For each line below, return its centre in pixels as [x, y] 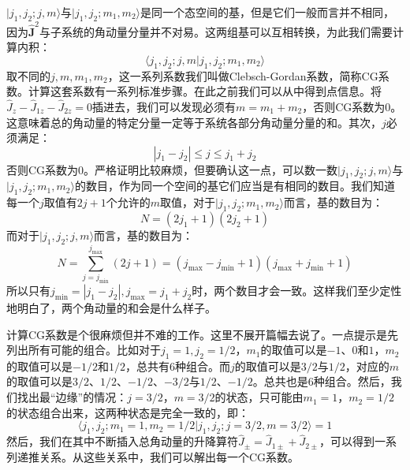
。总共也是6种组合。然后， [322, 381]
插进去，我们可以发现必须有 [164, 106]
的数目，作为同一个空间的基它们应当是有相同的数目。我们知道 [235, 186]
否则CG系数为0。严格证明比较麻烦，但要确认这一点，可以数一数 [172, 169]
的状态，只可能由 [259, 397]
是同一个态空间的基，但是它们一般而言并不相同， [268, 12]
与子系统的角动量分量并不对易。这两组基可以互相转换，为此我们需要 [216, 31]
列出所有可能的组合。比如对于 [84, 350]
